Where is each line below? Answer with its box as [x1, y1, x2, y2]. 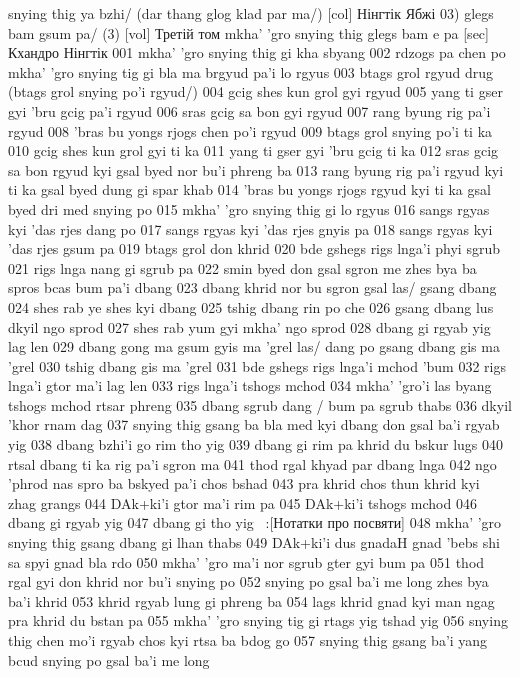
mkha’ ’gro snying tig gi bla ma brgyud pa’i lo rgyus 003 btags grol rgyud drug [8, 61, 494, 82]
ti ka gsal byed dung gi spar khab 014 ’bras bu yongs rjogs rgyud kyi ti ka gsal [8, 179, 491, 200]
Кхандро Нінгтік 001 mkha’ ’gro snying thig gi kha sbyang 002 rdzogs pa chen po [8, 42, 506, 63]
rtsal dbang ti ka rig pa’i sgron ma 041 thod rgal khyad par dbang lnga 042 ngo [8, 453, 497, 474]
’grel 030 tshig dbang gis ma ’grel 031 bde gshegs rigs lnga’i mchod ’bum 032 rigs [8, 355, 506, 376]
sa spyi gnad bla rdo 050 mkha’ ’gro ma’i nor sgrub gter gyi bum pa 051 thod [8, 551, 485, 572]
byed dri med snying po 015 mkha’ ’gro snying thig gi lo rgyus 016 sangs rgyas [8, 198, 490, 219]
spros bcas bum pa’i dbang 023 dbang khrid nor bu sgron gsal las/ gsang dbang [8, 277, 497, 298]
